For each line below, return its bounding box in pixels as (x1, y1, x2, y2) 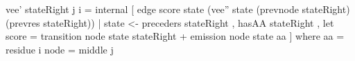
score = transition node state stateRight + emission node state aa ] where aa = (6, 29, 345, 43)
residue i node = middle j (6, 42, 114, 56)
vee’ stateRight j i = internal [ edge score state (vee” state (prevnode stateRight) (6, 2, 350, 16)
